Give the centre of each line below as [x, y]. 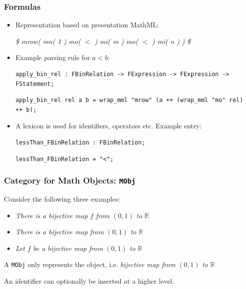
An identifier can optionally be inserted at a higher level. [89, 280]
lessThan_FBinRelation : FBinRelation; [80, 142]
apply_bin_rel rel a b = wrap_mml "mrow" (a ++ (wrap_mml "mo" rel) [129, 100]
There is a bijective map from [60, 232]
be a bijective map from [68, 248]
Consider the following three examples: [62, 198]
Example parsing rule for [53, 57]
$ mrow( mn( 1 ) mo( [48, 41]
